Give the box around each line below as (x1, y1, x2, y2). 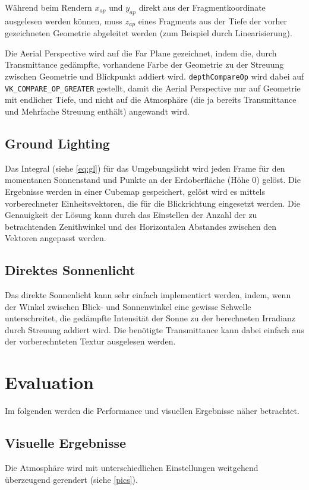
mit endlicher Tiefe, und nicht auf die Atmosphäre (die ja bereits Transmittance (5, 93, 297, 106)
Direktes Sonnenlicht (5, 261, 135, 279)
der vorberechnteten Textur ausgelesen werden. (5, 335, 176, 347)
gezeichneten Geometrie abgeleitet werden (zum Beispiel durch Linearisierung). (5, 27, 292, 39)
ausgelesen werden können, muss (5, 14, 122, 27)
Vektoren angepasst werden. (5, 232, 106, 244)
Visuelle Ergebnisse (5, 434, 127, 452)
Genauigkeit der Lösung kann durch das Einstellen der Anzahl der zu (5, 208, 257, 221)
